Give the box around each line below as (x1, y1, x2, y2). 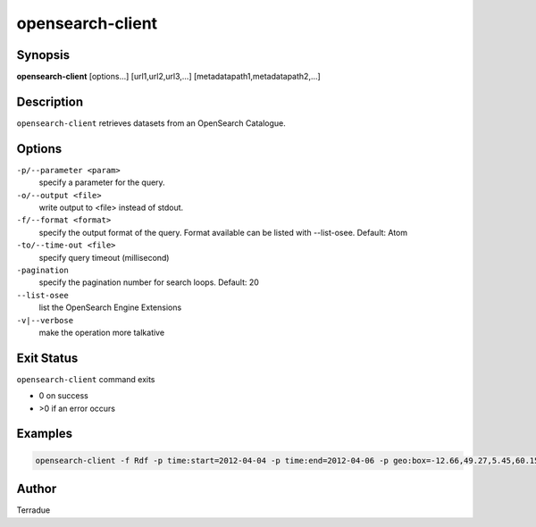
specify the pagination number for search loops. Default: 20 (38, 277, 259, 288)
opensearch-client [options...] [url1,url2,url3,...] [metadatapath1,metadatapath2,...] (16, 71, 321, 82)
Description (16, 94, 84, 109)
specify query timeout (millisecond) (38, 252, 170, 263)
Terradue (16, 505, 51, 515)
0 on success (38, 390, 88, 401)
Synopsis (16, 47, 71, 63)
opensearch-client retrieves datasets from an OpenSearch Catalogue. (16, 117, 286, 129)
